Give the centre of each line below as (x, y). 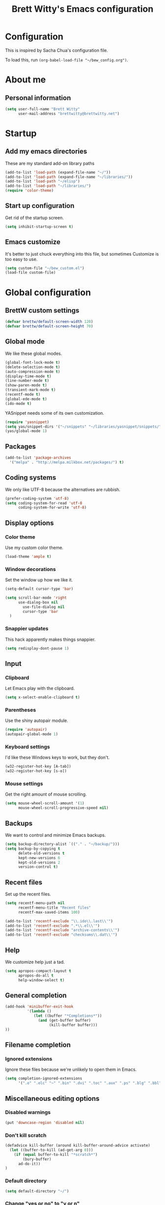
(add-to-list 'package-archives (38, 458)
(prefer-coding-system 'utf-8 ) (37, 498)
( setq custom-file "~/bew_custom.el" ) (45, 268)
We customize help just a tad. (35, 962)
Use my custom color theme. (34, 547)
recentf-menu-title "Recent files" (55, 908)
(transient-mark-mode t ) (30, 390)
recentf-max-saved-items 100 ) (49, 912)
